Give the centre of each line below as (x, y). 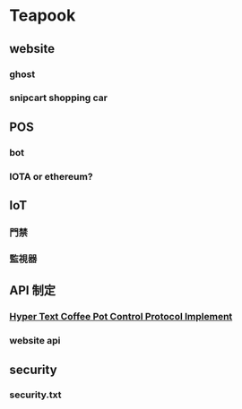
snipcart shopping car (59, 98)
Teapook (43, 16)
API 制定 (33, 290)
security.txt (35, 395)
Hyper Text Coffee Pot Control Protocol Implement (121, 317)
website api (35, 341)
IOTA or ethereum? (51, 176)
